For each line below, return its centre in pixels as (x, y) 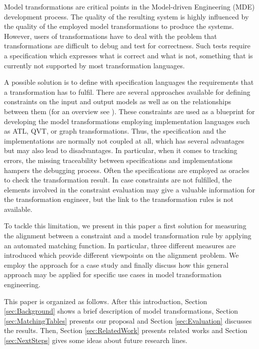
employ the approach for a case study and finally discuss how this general (116, 264)
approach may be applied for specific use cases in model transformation (113, 274)
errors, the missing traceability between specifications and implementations (119, 160)
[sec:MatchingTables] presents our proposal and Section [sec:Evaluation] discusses (128, 320)
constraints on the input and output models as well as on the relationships (118, 101)
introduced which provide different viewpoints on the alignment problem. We (122, 255)
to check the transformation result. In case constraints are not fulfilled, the (118, 180)
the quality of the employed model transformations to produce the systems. (119, 26)
